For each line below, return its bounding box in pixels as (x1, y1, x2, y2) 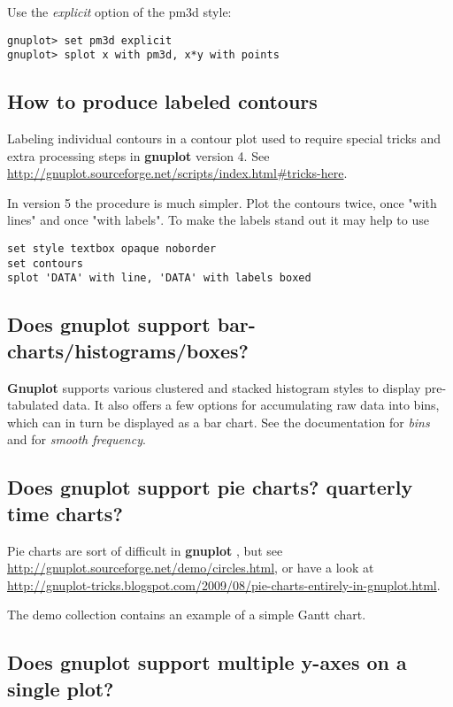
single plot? (7, 674, 114, 702)
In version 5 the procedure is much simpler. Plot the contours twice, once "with (7, 193, 437, 211)
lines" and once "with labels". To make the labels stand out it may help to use (7, 211, 429, 229)
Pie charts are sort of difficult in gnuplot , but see (7, 541, 283, 559)
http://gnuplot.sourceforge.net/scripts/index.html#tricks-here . (7, 164, 348, 182)
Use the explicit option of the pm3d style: (7, 3, 232, 20)
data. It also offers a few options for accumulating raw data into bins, (63, 396, 440, 414)
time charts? (7, 499, 123, 526)
